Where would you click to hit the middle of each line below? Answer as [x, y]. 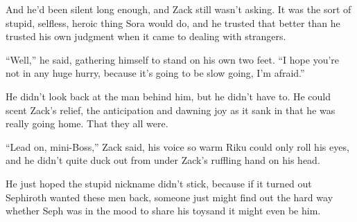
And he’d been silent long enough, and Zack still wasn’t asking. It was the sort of [178, 9]
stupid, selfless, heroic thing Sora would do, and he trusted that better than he [173, 22]
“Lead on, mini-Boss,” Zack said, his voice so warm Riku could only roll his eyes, [177, 146]
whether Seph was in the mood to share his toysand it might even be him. [163, 211]
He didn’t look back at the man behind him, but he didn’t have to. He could [168, 96]
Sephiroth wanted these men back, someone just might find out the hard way [169, 197]
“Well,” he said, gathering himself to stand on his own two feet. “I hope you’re [173, 59]
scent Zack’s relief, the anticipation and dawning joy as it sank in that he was [171, 110]
